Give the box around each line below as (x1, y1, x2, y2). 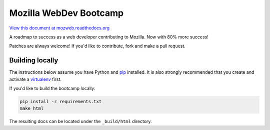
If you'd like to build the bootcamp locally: (9, 85, 95, 92)
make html (19, 106, 44, 112)
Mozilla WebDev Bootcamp (9, 7, 124, 18)
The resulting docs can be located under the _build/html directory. (9, 119, 152, 125)
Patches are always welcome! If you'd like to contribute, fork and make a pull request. (9, 43, 186, 49)
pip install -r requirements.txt (19, 99, 102, 104)
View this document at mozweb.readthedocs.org (9, 25, 110, 31)
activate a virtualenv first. (9, 76, 62, 82)
